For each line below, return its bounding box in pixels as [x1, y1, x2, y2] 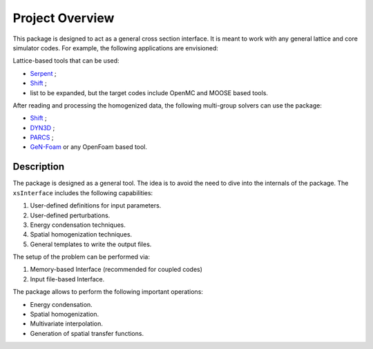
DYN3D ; [30, 123, 55, 132]
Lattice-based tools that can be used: [12, 57, 120, 65]
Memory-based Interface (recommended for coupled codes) [30, 266, 203, 274]
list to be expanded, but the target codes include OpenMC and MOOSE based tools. [30, 88, 269, 97]
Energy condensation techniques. [30, 221, 126, 229]
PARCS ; [30, 133, 54, 141]
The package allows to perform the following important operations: [12, 288, 204, 296]
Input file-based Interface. [30, 275, 105, 283]
